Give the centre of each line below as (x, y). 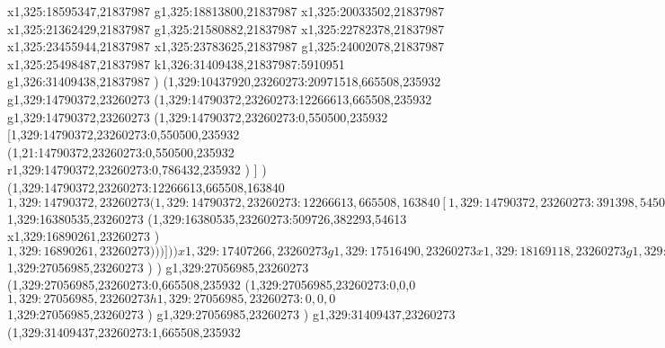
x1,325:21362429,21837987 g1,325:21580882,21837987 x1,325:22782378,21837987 (226, 28)
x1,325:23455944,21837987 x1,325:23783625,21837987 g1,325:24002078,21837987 (226, 46)
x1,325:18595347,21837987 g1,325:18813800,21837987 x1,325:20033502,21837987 (226, 11)
